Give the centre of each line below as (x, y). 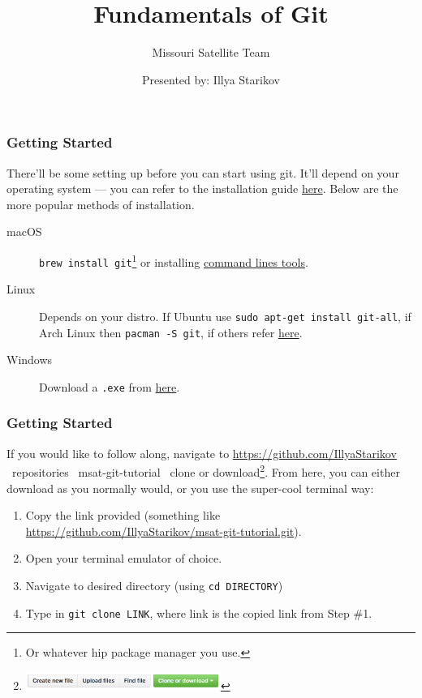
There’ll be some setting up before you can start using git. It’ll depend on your (203, 172)
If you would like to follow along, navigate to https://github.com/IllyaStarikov (202, 453)
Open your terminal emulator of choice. (124, 558)
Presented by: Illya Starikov (211, 79)
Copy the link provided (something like (123, 515)
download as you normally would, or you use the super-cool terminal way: (190, 488)
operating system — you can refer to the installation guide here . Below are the (202, 188)
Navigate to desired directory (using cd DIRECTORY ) (154, 585)
